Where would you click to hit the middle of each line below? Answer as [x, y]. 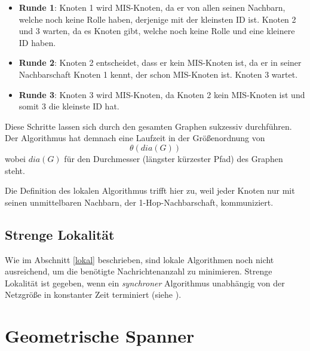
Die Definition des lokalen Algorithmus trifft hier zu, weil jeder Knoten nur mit [150, 190]
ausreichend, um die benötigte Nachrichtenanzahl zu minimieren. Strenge [139, 271]
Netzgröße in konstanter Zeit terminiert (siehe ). [93, 294]
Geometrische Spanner [100, 336]
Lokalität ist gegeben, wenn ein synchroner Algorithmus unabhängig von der [145, 283]
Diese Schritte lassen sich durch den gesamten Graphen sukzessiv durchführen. [148, 126]
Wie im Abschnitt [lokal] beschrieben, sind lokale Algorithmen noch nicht [139, 259]
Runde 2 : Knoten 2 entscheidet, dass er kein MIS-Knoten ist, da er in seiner [160, 62]
